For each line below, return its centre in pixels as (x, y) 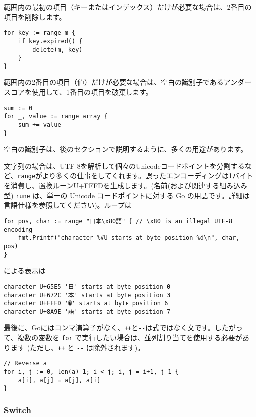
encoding (18, 229)
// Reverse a (25, 363)
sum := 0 (18, 108)
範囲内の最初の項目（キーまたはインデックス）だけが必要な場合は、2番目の (128, 7)
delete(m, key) (58, 50)
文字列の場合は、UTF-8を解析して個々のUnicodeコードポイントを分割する (124, 166)
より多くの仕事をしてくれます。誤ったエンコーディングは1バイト (147, 176)
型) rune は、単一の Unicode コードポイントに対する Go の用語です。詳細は (127, 195)
